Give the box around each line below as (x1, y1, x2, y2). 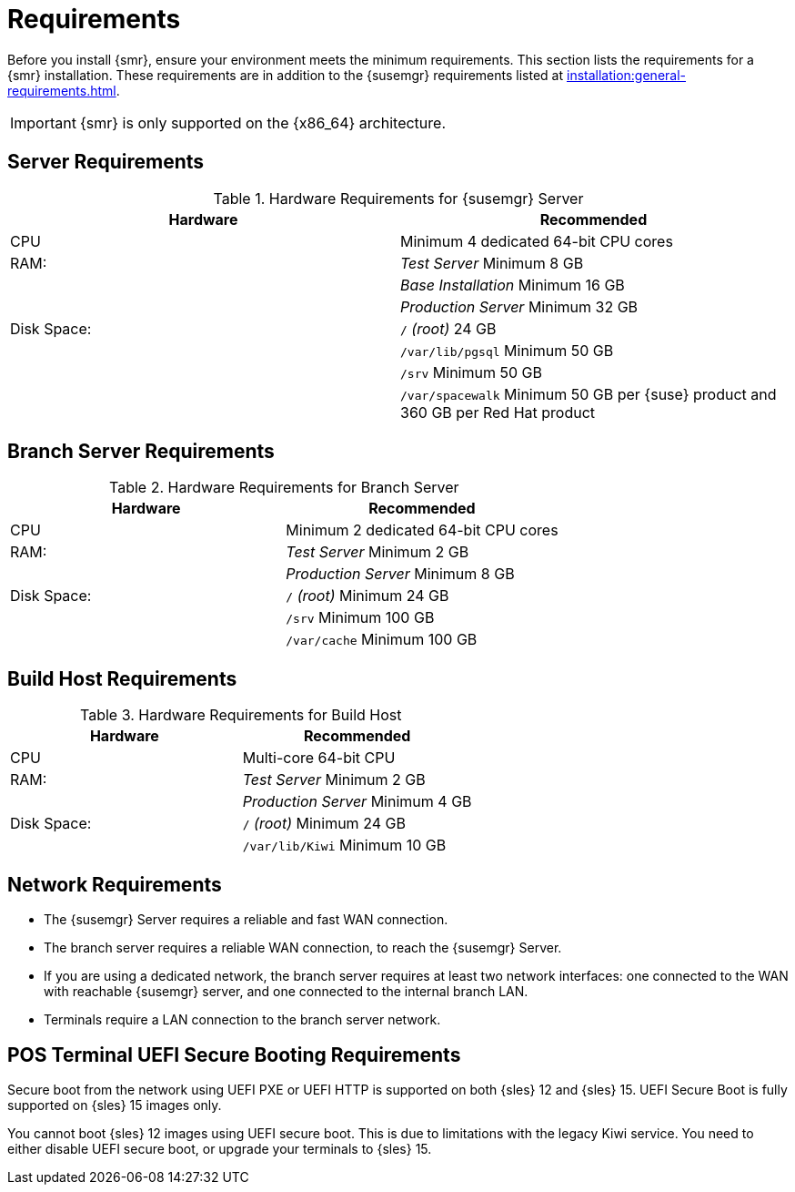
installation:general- (566, 66, 687, 83)
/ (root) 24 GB (400, 319, 497, 338)
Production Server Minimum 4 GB (242, 792, 472, 811)
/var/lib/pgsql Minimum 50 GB (400, 341, 614, 360)
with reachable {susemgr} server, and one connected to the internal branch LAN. (44, 983, 528, 1000)
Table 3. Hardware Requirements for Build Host (80, 706, 402, 725)
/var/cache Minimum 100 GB (286, 630, 478, 649)
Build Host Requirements (7, 667, 237, 690)
